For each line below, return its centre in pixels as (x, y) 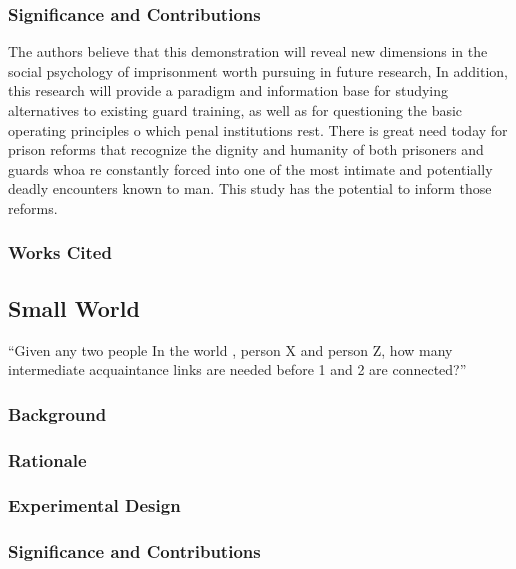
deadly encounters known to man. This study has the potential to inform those (250, 188)
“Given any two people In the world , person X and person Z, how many (230, 349)
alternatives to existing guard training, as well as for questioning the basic (235, 110)
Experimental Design (94, 505)
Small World (74, 307)
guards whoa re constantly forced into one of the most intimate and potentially (250, 168)
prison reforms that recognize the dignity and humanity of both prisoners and (246, 149)
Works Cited (60, 252)
